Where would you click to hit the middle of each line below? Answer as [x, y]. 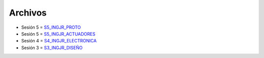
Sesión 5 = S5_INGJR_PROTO [51, 27]
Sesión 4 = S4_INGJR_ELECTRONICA [59, 41]
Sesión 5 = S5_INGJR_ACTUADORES [58, 34]
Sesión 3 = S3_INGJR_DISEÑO [52, 48]
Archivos [28, 13]
